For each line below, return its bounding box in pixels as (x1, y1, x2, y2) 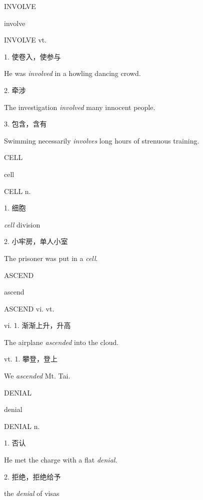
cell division (4, 219, 40, 229)
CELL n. (4, 185, 31, 196)
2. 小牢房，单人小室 (4, 236, 68, 246)
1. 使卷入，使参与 (4, 51, 61, 61)
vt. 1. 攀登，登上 (4, 353, 57, 364)
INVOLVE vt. (4, 34, 47, 45)
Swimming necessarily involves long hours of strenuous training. (4, 135, 199, 145)
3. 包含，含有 (4, 118, 47, 129)
